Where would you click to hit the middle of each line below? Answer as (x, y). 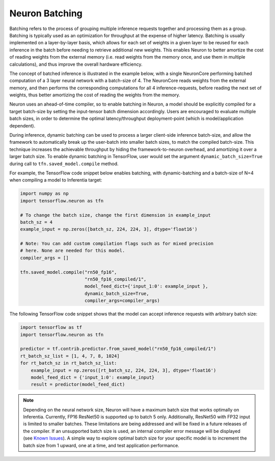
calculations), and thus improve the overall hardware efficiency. (76, 64)
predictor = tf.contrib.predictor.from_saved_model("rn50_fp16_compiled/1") (118, 349)
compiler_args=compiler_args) (122, 301)
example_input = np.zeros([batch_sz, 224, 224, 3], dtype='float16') (109, 229)
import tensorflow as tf (51, 327)
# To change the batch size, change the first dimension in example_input (116, 215)
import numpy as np (44, 194)
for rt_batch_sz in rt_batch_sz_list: (68, 363)
